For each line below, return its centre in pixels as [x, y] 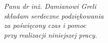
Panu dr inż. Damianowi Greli [50, 6]
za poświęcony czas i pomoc [45, 25]
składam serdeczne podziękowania [54, 15]
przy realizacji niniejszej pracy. [51, 34]
